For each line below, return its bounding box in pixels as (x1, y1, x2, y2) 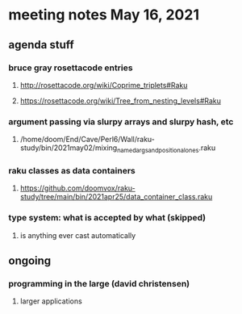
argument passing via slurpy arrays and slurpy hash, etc (8, 115, 234, 127)
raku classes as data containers (8, 165, 136, 176)
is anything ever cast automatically (19, 230, 136, 240)
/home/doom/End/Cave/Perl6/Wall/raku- (19, 135, 156, 144)
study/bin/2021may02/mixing (19, 143, 118, 153)
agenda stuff (8, 38, 74, 52)
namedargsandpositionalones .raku (116, 143, 216, 154)
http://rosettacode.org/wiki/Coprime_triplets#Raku (19, 80, 188, 90)
